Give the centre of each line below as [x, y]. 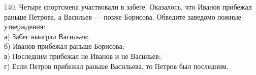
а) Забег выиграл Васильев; [46, 36]
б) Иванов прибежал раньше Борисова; [64, 46]
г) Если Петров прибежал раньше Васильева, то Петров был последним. [116, 66]
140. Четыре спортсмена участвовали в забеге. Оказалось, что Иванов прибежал [128, 7]
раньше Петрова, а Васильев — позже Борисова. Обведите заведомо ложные [123, 16]
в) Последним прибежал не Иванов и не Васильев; [83, 56]
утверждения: [25, 26]
